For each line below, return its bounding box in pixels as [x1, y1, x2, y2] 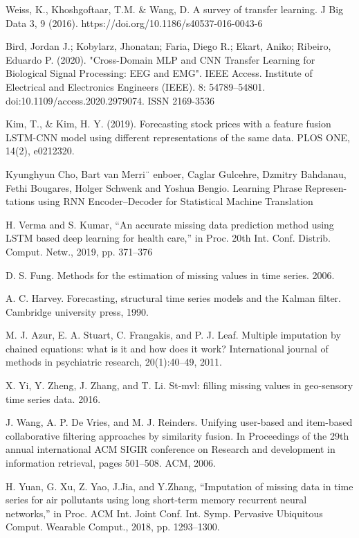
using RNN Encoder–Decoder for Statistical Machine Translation [37, 194, 313, 208]
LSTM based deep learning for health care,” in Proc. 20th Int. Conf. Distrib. [6, 231, 331, 245]
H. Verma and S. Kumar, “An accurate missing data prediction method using [6, 217, 334, 231]
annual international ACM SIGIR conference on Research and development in [6, 442, 335, 456]
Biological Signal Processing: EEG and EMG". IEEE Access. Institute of [6, 66, 313, 80]
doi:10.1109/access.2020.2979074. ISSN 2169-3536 [6, 93, 214, 107]
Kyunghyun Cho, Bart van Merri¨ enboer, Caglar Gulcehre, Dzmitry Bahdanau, [6, 166, 347, 181]
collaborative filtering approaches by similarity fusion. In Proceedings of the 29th [6, 428, 349, 442]
